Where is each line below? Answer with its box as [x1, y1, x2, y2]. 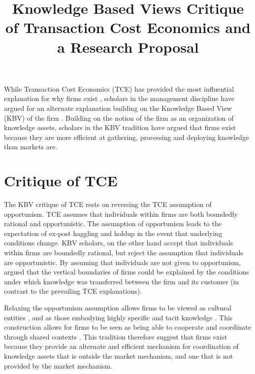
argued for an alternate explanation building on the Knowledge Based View [4, 102, 232, 113]
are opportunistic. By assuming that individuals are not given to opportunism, [4, 257, 241, 267]
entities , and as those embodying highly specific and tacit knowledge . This [4, 312, 233, 322]
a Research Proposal [57, 36, 199, 57]
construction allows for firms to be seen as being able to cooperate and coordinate [4, 322, 251, 332]
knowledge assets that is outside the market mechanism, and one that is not [4, 350, 233, 361]
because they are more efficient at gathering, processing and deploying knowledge [4, 132, 249, 142]
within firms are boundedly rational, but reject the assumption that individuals [4, 247, 243, 257]
